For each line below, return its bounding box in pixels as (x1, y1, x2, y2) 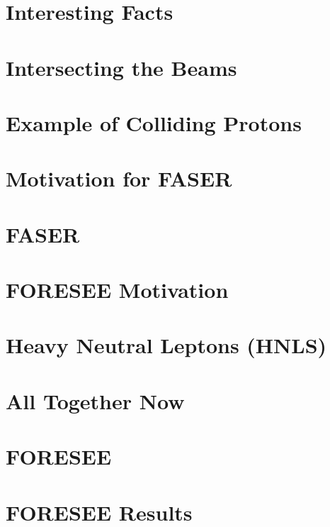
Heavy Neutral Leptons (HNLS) (6, 331, 327, 360)
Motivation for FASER (6, 164, 232, 193)
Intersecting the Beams (6, 52, 237, 82)
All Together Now (6, 386, 185, 415)
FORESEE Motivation (6, 275, 229, 304)
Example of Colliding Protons (6, 108, 302, 137)
